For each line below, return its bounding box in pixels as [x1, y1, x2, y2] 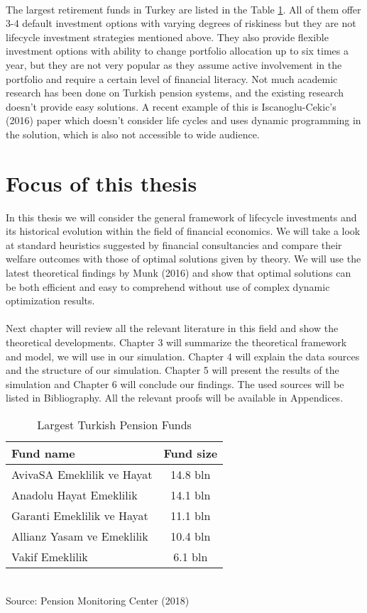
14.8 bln [170, 465, 211, 482]
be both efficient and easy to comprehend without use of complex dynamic [6, 279, 330, 294]
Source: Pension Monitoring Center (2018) [6, 592, 190, 607]
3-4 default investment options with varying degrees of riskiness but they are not [6, 16, 356, 31]
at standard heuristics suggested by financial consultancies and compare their [6, 237, 342, 252]
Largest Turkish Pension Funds [37, 416, 192, 433]
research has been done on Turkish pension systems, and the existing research [6, 85, 344, 100]
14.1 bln [170, 486, 211, 503]
